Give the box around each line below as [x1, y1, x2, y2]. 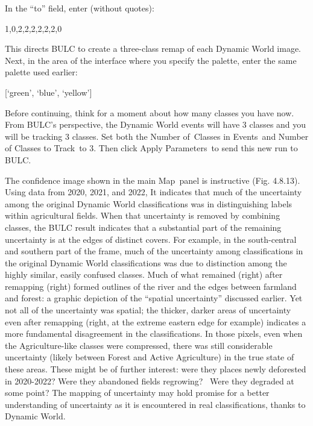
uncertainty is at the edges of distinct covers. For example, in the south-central [5, 233, 297, 245]
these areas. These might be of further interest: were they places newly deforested [5, 363, 306, 375]
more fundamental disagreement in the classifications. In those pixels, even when [5, 327, 303, 340]
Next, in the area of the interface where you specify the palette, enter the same [5, 54, 297, 66]
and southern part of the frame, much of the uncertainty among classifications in [5, 245, 303, 257]
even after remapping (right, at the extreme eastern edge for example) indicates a [5, 315, 306, 328]
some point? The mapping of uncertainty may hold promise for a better [5, 386, 270, 399]
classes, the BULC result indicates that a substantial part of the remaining [5, 221, 282, 233]
